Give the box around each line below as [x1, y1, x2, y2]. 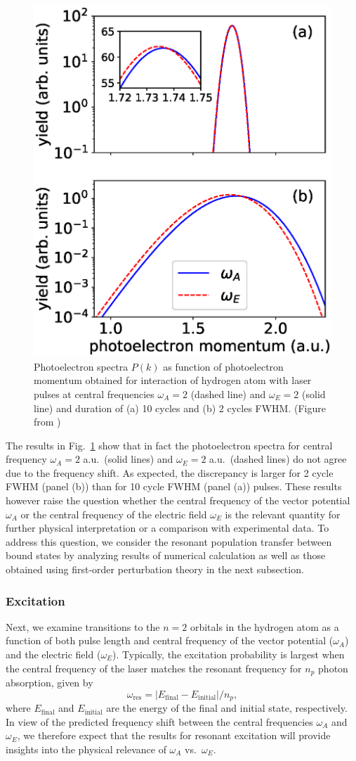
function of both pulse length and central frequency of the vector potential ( [6, 633, 334, 648]
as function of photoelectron [163, 359, 284, 373]
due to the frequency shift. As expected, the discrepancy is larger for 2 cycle [6, 465, 334, 480]
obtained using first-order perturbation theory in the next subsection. [6, 562, 304, 577]
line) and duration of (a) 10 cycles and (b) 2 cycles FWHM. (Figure [34, 400, 326, 415]
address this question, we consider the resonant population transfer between [6, 534, 332, 549]
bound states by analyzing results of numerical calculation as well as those [6, 548, 326, 563]
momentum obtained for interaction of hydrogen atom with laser [34, 373, 312, 388]
